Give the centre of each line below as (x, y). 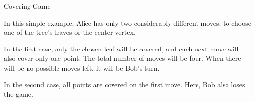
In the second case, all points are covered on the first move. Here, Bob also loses (125, 84)
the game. (19, 94)
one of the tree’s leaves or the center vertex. (70, 32)
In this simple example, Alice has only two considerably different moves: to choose (127, 22)
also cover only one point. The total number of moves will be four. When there (123, 58)
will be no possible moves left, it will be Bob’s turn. (82, 67)
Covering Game (27, 6)
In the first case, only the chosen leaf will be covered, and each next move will (121, 48)
